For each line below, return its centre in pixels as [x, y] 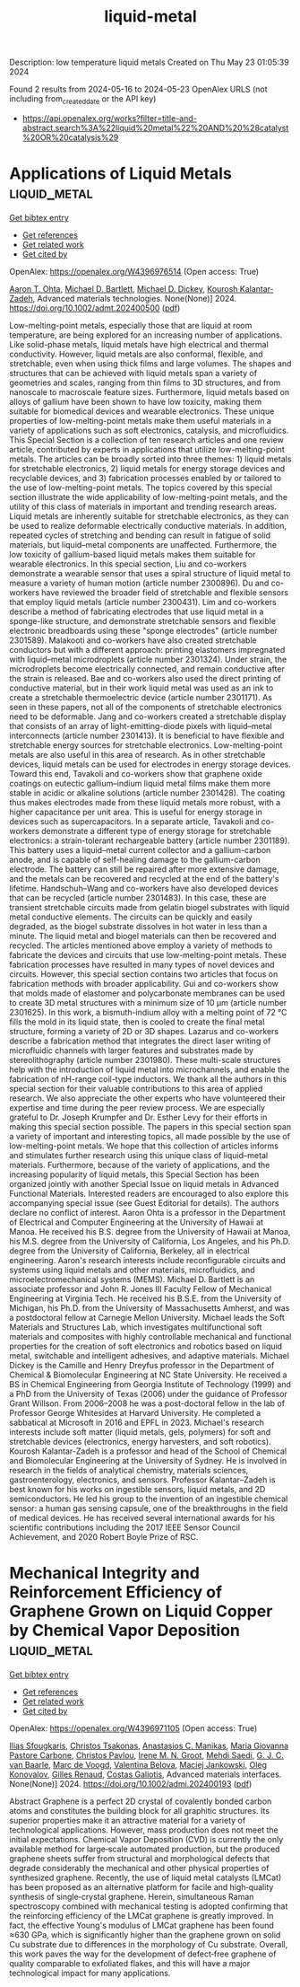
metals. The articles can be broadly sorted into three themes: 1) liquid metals [150, 459]
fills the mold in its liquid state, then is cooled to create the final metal [137, 1022]
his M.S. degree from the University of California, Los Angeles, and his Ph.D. [150, 1241]
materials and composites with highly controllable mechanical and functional [150, 1336]
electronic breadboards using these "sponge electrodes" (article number [143, 630]
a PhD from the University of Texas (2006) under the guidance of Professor [149, 1394]
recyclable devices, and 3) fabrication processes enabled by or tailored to [146, 478]
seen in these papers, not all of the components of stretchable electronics [146, 707]
